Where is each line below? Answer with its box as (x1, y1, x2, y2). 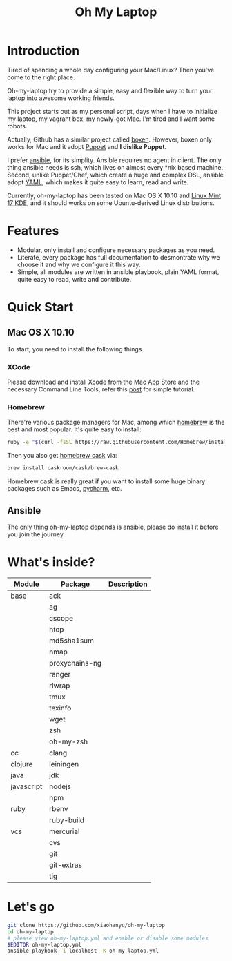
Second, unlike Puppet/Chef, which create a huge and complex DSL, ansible (7, 171, 224, 179)
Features (7, 223, 59, 239)
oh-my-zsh (49, 737, 88, 746)
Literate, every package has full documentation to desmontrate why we (17, 253, 220, 261)
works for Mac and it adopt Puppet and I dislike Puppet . (7, 142, 167, 151)
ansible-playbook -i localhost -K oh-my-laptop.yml (7, 947, 159, 955)
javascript (10, 782, 43, 791)
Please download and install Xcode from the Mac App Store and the (7, 378, 200, 387)
